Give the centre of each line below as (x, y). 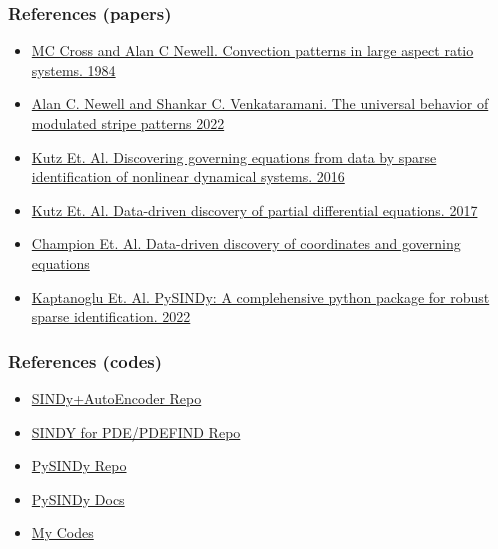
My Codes (62, 532)
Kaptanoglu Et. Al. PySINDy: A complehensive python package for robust (260, 296)
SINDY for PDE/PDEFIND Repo (136, 431)
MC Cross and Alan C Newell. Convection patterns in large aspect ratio (252, 50)
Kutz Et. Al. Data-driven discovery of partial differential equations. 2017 (254, 209)
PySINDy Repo (79, 465)
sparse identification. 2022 (111, 316)
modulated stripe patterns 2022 (128, 123)
